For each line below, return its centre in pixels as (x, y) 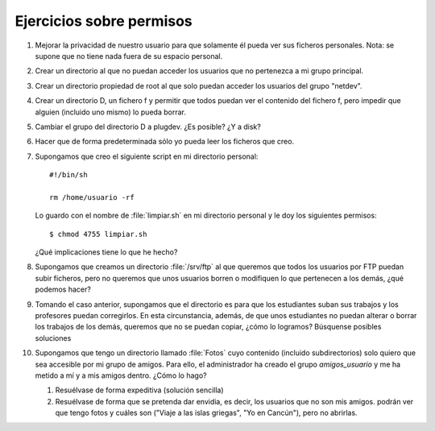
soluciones (53, 338)
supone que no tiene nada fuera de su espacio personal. (129, 56)
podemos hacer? (63, 289)
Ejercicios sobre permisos (104, 21)
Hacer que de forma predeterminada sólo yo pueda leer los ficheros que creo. (164, 142)
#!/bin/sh (68, 175)
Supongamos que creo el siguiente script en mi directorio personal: (147, 156)
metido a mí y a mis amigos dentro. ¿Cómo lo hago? (121, 375)
